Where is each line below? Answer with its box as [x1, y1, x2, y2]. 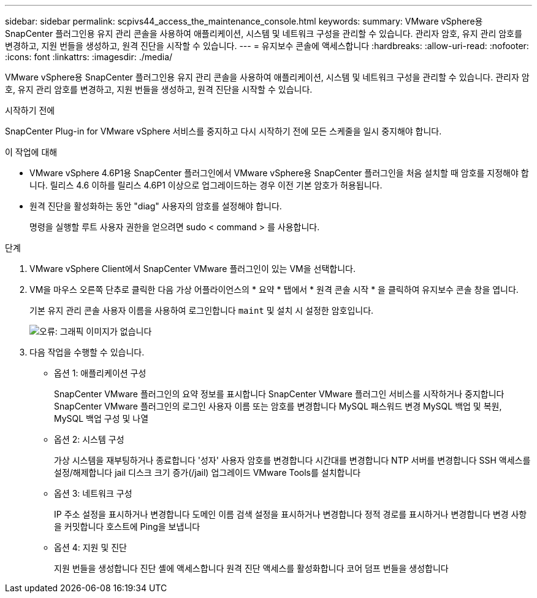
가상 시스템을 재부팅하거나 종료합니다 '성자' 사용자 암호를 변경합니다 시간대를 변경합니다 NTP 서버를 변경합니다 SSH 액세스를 [54, 455, 531, 465]
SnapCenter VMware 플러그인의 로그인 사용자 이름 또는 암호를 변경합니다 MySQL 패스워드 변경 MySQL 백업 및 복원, [54, 401, 502, 411]
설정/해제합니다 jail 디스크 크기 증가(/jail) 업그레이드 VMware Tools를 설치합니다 [54, 467, 361, 478]
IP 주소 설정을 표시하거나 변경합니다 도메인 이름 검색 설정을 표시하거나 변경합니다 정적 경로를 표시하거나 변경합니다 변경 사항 [54, 509, 527, 519]
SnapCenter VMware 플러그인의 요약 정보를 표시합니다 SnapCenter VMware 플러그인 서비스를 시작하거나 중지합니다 [54, 389, 505, 399]
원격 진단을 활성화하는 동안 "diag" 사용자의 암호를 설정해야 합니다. [29, 201, 282, 211]
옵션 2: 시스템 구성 [54, 434, 124, 445]
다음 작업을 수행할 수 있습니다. [29, 347, 145, 357]
